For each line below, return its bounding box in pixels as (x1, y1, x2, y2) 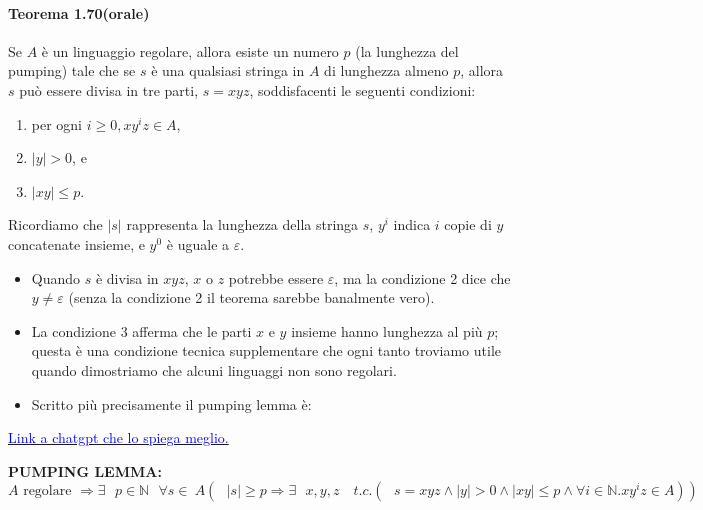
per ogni (31, 113, 83, 134)
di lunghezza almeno (324, 60, 449, 81)
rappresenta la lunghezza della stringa (126, 214, 359, 235)
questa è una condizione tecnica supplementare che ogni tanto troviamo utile (31, 340, 502, 361)
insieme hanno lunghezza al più (291, 320, 483, 341)
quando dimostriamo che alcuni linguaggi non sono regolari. (31, 359, 397, 380)
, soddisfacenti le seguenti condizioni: (249, 79, 476, 100)
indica (393, 214, 431, 235)
